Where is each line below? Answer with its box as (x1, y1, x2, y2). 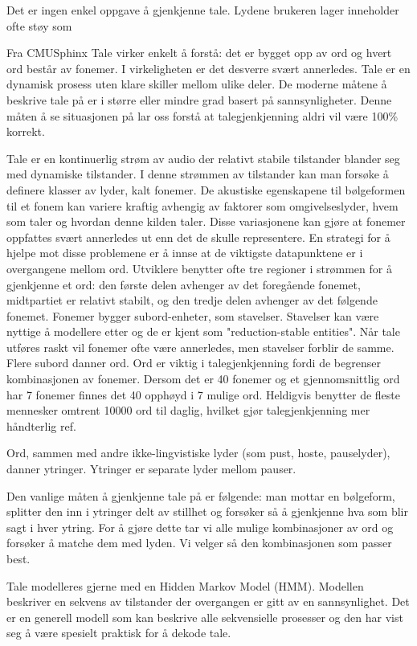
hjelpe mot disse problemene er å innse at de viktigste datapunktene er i (6, 244, 363, 261)
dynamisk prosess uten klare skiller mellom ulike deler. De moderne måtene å (6, 76, 387, 92)
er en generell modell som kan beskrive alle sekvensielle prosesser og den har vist (6, 608, 403, 625)
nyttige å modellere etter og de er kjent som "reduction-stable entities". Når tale (6, 323, 400, 340)
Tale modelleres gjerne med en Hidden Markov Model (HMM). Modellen (6, 577, 364, 594)
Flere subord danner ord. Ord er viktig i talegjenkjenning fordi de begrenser (6, 354, 381, 371)
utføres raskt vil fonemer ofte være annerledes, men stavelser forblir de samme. (6, 338, 395, 355)
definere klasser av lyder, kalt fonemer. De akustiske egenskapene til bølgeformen (6, 181, 406, 198)
